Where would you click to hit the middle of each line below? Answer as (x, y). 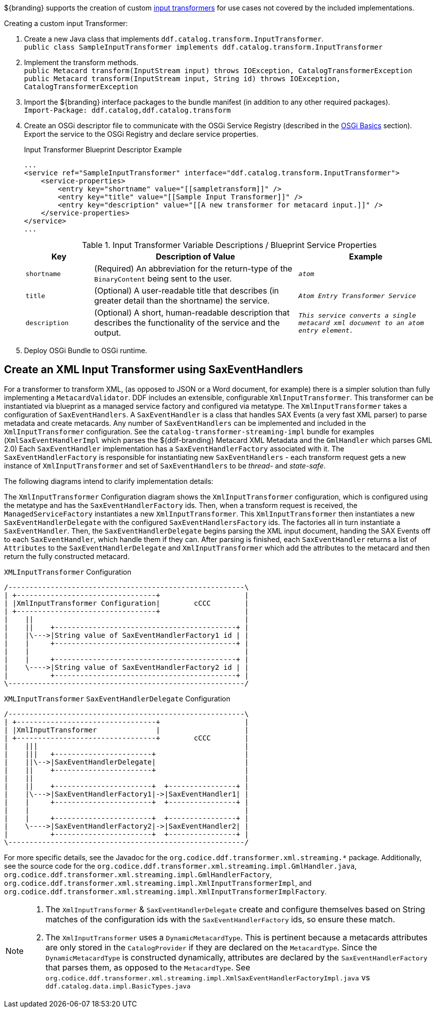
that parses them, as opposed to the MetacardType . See (148, 967)
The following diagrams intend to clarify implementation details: (109, 481)
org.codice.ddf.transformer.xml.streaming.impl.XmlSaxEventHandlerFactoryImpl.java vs (208, 977)
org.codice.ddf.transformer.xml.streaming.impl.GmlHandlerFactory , (138, 874)
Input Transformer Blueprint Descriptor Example (103, 150)
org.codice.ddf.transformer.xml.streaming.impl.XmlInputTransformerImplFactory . (165, 891)
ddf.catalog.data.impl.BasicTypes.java (118, 986)
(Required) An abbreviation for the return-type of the (193, 269)
